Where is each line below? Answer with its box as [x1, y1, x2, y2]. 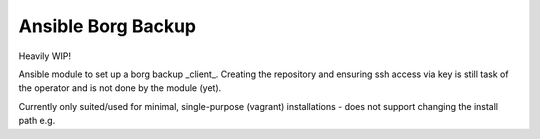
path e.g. [18, 115, 56, 127]
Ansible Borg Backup [18, 15, 197, 37]
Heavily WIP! [18, 50, 72, 62]
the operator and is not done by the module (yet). [18, 82, 222, 94]
